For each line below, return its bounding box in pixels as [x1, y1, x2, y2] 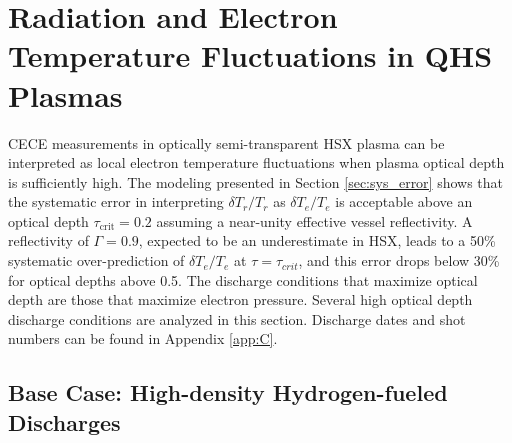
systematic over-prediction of [8, 250, 185, 271]
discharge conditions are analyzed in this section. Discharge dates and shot [8, 308, 466, 329]
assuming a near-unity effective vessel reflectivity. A [156, 210, 473, 231]
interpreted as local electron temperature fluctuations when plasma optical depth [8, 152, 505, 173]
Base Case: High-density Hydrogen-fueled [8, 377, 448, 408]
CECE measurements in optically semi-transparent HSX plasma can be [8, 132, 445, 153]
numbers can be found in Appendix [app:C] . [8, 328, 278, 349]
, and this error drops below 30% [298, 250, 500, 271]
